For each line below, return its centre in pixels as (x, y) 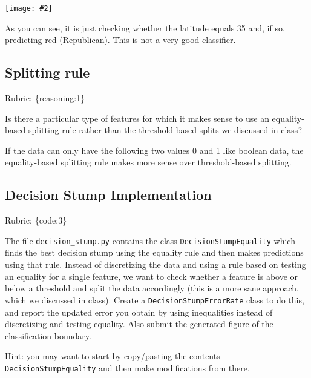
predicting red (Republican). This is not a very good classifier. (120, 40)
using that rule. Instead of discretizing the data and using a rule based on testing (155, 264)
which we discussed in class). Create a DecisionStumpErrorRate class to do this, (155, 300)
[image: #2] (29, 8)
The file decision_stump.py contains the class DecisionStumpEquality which (150, 240)
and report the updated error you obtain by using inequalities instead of (139, 312)
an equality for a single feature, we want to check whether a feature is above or (152, 276)
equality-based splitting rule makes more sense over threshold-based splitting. (148, 162)
